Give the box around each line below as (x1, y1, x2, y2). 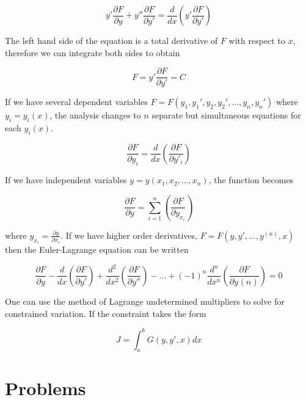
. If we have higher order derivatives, (60, 228, 197, 241)
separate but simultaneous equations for (151, 109, 301, 122)
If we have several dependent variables (5, 95, 148, 108)
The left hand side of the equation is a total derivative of (5, 34, 218, 46)
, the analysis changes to (49, 109, 141, 122)
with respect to (228, 34, 285, 46)
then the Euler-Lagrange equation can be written (5, 243, 189, 256)
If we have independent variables (5, 173, 127, 186)
